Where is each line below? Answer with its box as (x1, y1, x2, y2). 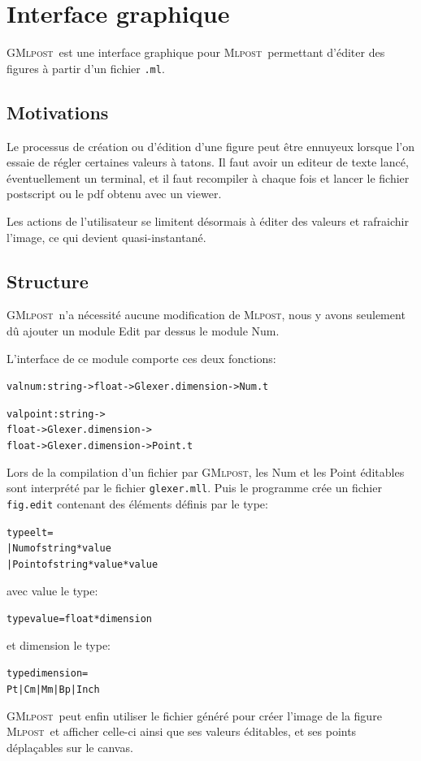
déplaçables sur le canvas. (7, 738, 133, 755)
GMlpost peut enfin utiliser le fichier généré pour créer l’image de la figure (7, 707, 382, 724)
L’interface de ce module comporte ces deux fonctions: (7, 349, 276, 366)
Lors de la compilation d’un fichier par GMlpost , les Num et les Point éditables (7, 463, 405, 480)
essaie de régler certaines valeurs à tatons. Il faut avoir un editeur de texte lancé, (7, 153, 409, 171)
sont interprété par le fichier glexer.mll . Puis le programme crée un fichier (7, 479, 382, 496)
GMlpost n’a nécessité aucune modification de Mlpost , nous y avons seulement (7, 306, 406, 323)
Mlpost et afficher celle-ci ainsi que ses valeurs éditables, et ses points (7, 723, 357, 740)
